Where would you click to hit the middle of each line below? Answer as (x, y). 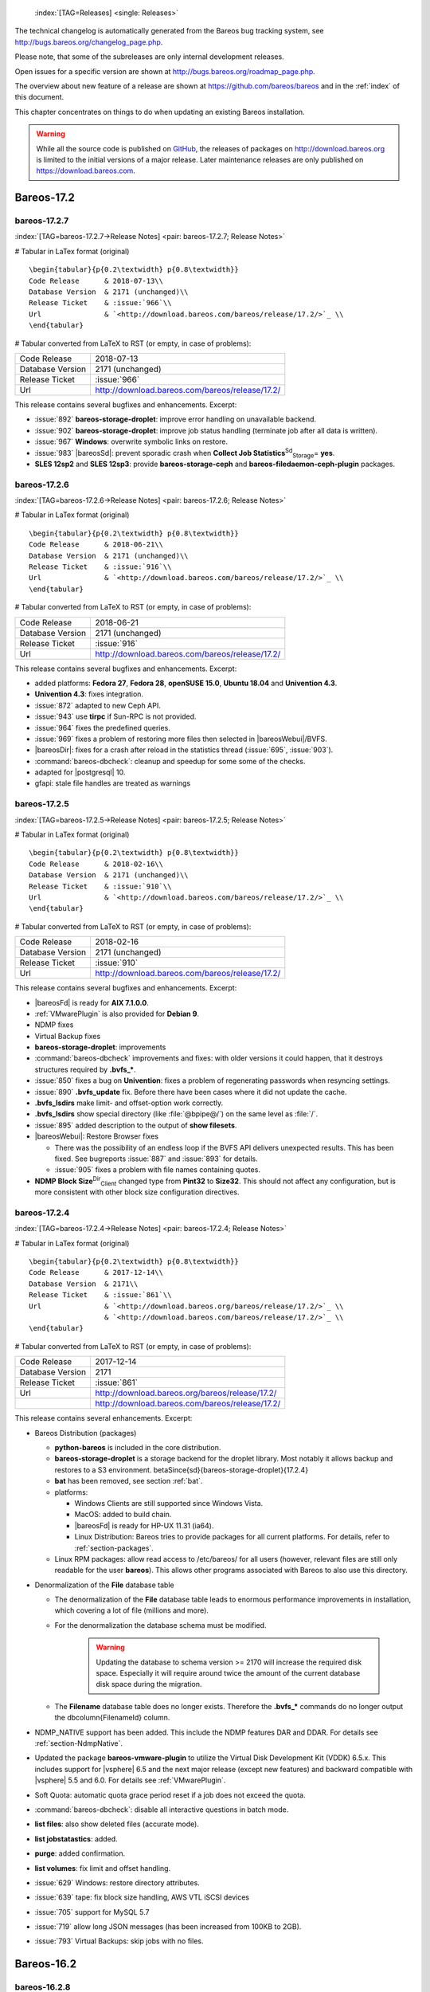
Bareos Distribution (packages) (86, 1433)
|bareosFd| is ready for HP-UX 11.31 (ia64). (144, 1525)
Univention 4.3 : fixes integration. (89, 694)
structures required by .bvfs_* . (85, 1069)
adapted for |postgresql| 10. (80, 772)
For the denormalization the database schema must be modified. (160, 1625)
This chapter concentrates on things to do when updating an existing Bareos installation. (160, 112)
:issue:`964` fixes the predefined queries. (102, 727)
